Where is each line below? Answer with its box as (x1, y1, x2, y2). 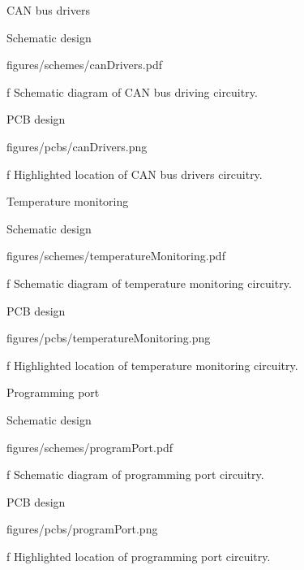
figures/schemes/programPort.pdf (6, 438, 173, 455)
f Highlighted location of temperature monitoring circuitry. (6, 356, 298, 373)
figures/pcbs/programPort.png (6, 520, 158, 537)
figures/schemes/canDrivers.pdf (6, 56, 162, 73)
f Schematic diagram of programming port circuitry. (6, 466, 264, 483)
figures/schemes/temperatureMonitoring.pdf (6, 247, 225, 264)
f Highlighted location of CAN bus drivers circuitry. (6, 165, 263, 182)
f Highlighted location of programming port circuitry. (6, 547, 271, 564)
